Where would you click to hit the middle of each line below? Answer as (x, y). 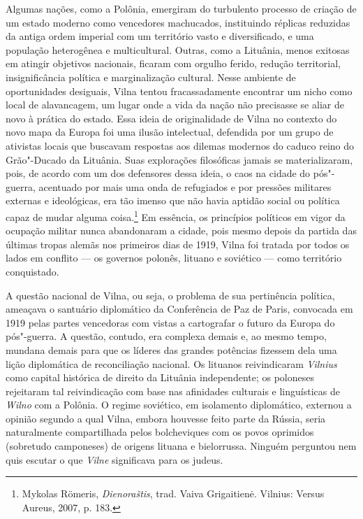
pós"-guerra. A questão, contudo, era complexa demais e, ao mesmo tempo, (166, 336)
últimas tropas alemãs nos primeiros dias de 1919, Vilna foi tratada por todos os (178, 244)
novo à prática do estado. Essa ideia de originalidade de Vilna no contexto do (171, 118)
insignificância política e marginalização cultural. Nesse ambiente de (151, 77)
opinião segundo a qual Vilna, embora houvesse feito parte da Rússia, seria (166, 418)
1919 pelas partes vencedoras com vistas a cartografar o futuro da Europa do (170, 322)
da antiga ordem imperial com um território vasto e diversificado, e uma (160, 36)
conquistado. (32, 271)
